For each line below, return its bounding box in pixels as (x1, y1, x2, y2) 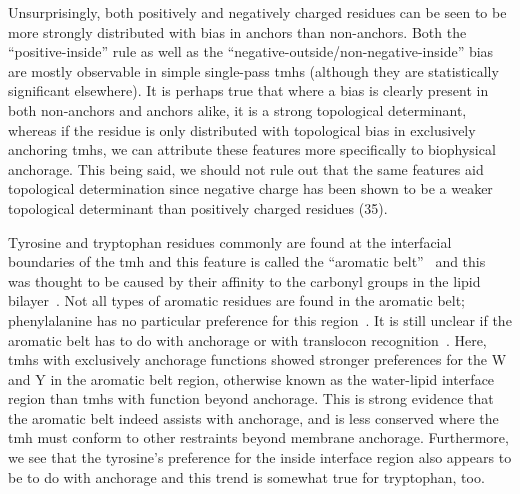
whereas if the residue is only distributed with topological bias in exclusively (8, 119, 476, 140)
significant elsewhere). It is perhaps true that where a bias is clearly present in (8, 80, 489, 101)
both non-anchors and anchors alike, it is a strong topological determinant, (8, 99, 467, 120)
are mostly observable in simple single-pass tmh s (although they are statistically (8, 60, 499, 81)
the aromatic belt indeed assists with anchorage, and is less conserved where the (8, 407, 499, 428)
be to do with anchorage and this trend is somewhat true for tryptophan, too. (8, 466, 485, 487)
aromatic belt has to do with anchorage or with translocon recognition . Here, (8, 329, 487, 350)
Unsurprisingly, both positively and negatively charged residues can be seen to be (8, 2, 507, 22)
